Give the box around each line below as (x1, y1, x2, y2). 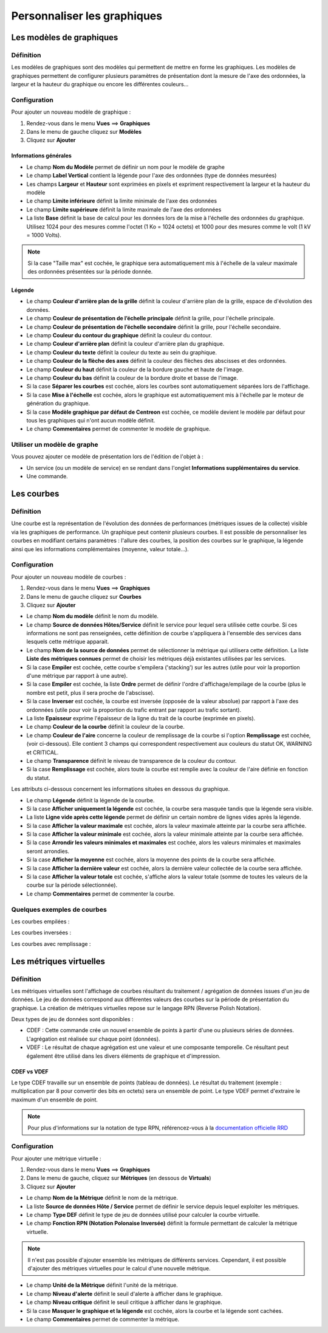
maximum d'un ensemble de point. (11, 1096, 98, 1103)
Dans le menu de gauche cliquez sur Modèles (26, 128, 142, 136)
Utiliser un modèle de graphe (11, 441, 98, 449)
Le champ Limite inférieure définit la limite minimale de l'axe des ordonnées (26, 198, 217, 205)
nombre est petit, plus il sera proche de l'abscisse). (26, 689, 155, 696)
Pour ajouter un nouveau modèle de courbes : (11, 573, 126, 580)
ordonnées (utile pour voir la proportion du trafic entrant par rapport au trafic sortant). (26, 706, 242, 714)
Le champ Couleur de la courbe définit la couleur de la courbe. (26, 723, 185, 731)
